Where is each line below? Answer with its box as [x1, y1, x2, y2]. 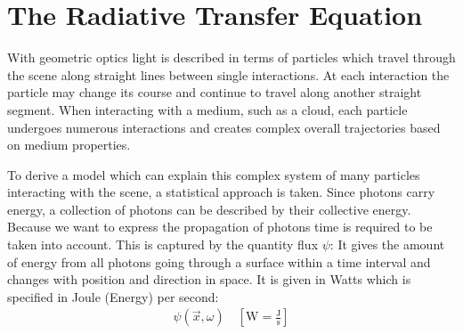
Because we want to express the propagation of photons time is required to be [7, 217, 433, 236]
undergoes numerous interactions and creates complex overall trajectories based [7, 118, 441, 136]
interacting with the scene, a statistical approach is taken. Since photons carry [7, 183, 435, 201]
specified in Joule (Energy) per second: [7, 287, 219, 305]
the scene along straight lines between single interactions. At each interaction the [7, 65, 450, 84]
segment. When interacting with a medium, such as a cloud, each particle [7, 100, 408, 118]
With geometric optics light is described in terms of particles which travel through [7, 48, 456, 67]
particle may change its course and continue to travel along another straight [7, 83, 422, 102]
